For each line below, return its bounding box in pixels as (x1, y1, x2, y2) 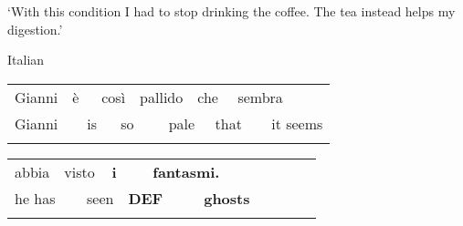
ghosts (204, 187, 250, 209)
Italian (7, 50, 45, 69)
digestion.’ (7, 19, 63, 38)
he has (15, 187, 56, 209)
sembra (237, 86, 283, 108)
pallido (140, 86, 184, 108)
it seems (271, 112, 323, 134)
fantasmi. (153, 160, 220, 182)
